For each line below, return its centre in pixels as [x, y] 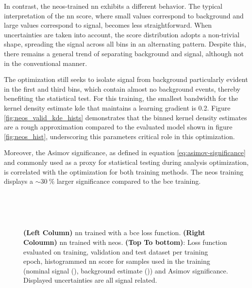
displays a [19, 181]
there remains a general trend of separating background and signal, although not [124, 53]
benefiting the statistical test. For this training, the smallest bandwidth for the [121, 98]
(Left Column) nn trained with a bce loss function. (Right [114, 232]
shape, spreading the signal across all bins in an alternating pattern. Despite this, [125, 44]
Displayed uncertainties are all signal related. [90, 280]
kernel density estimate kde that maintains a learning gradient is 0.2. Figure [117, 107]
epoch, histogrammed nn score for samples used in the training [117, 261]
